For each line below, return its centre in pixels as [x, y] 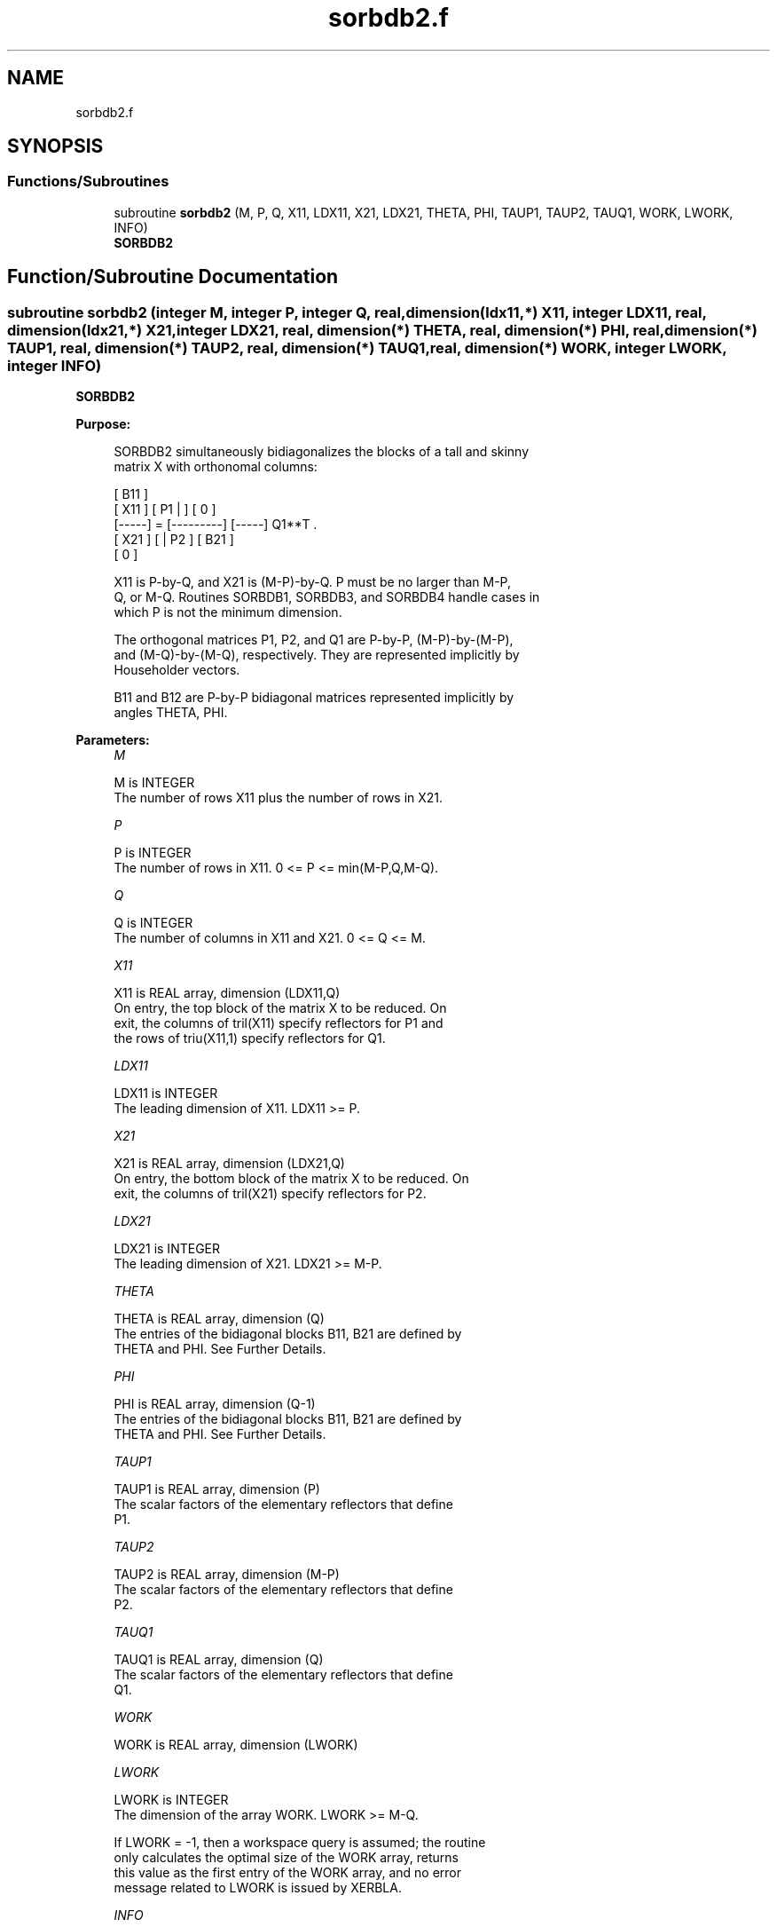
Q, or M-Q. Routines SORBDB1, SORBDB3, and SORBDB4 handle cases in [327, 597]
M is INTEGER [154, 783]
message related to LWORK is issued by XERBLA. [258, 1888]
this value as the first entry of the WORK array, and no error [288, 1873]
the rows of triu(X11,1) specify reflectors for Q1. [250, 1039]
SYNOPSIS [55, 146]
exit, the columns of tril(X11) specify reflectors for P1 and [279, 1023]
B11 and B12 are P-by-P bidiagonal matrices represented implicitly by [314, 698]
